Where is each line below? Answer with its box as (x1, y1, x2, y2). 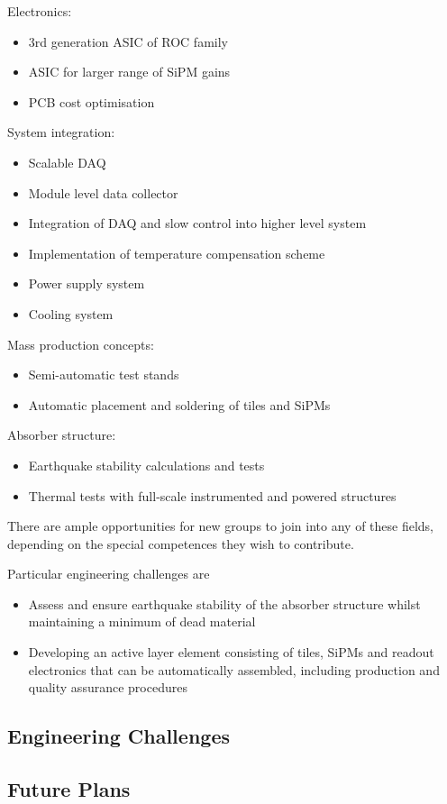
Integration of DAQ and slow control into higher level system (28, 214, 367, 233)
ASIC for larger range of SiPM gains (28, 62, 231, 81)
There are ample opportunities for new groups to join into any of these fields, (7, 516, 434, 535)
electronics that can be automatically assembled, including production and (28, 660, 440, 679)
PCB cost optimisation (28, 92, 155, 111)
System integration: (7, 123, 115, 142)
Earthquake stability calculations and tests (28, 455, 265, 474)
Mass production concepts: (7, 334, 154, 353)
